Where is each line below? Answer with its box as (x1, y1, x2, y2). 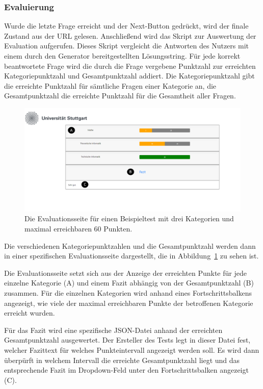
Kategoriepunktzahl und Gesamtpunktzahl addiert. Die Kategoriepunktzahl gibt (4, 70, 255, 81)
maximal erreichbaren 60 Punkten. (24, 223, 133, 234)
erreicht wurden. (4, 307, 55, 318)
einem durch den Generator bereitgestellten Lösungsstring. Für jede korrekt (4, 50, 241, 61)
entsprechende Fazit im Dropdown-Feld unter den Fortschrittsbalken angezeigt (4, 365, 249, 375)
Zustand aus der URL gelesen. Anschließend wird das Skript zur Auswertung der (4, 30, 256, 41)
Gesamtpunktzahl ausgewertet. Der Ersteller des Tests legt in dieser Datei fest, (4, 334, 251, 345)
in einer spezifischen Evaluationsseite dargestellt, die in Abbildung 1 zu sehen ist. (4, 250, 259, 261)
